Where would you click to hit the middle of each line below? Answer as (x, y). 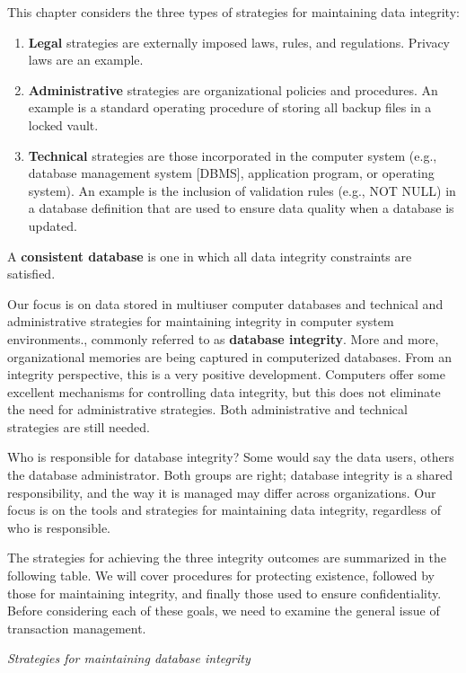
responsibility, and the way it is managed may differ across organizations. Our (222, 492)
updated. (53, 225)
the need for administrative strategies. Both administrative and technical (207, 409)
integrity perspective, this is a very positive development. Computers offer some (226, 374)
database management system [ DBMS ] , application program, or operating (231, 173)
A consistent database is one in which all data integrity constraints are (210, 256)
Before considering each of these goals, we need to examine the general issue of (224, 611)
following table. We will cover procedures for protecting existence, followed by (221, 576)
